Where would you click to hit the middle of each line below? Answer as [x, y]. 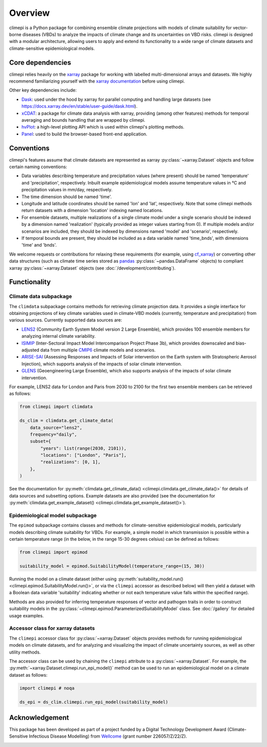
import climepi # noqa [47, 688]
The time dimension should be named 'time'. [67, 197]
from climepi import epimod [53, 552]
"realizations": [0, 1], [70, 462]
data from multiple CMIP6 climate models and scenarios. [98, 350]
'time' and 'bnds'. [39, 245]
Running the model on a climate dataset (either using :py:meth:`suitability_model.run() [96, 579]
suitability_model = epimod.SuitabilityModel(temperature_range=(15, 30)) [112, 566]
